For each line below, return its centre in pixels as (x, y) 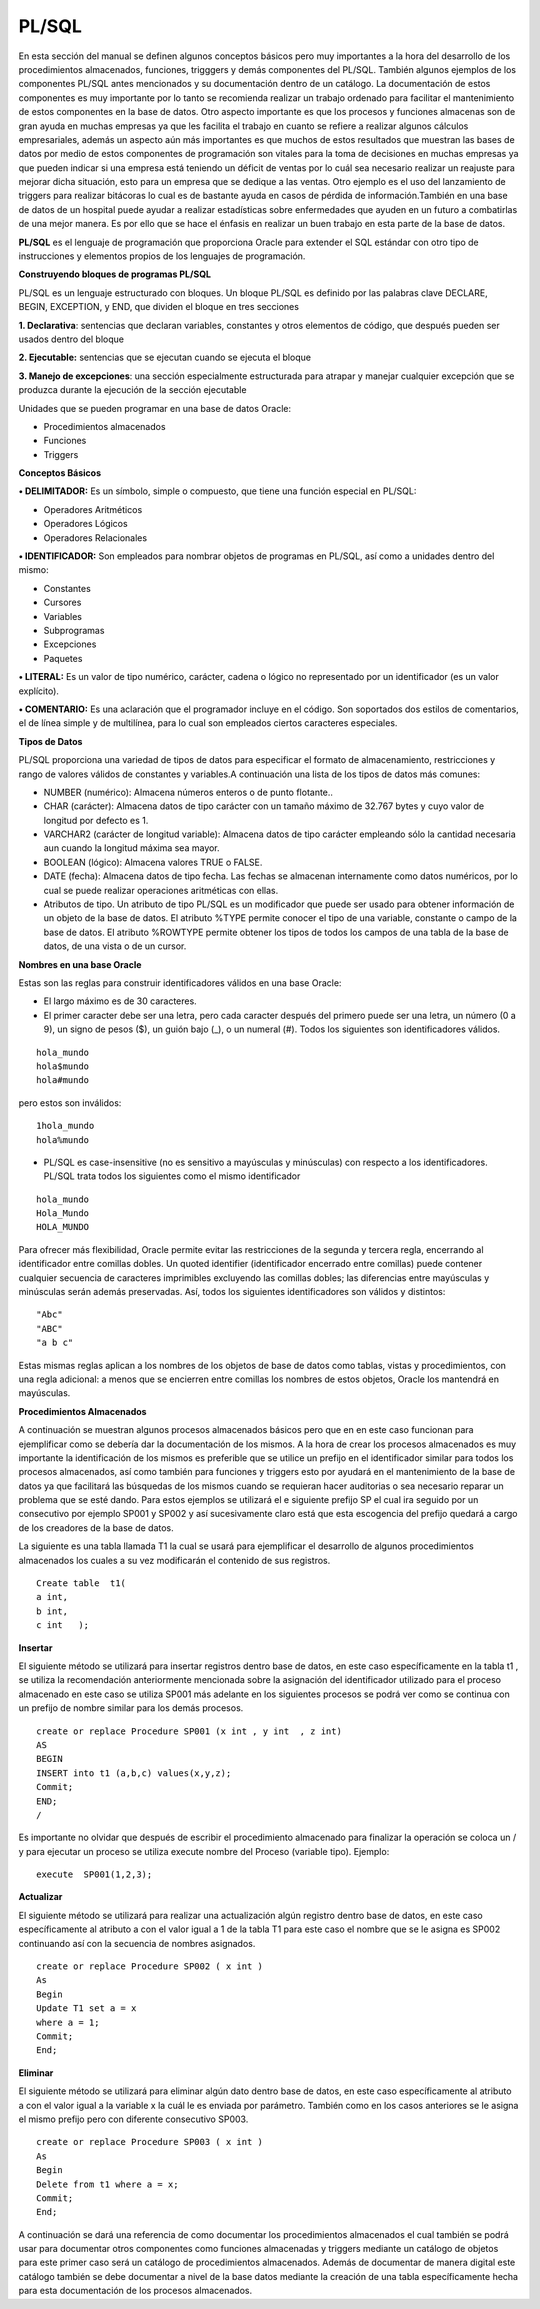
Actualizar (40, 1897)
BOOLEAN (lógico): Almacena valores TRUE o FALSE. (153, 862)
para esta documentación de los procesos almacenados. (135, 2291)
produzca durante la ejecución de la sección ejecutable (132, 390)
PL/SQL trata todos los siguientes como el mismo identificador (172, 1176)
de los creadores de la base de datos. (96, 1527)
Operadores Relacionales (95, 537)
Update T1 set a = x (86, 2008)
